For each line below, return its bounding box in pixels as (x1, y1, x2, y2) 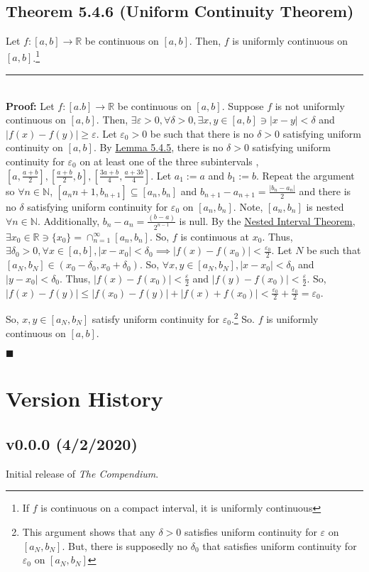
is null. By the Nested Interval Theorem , (179, 213, 356, 228)
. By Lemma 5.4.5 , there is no (93, 140, 224, 155)
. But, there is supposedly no (62, 538, 188, 553)
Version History (6, 384, 163, 413)
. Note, (233, 199, 263, 214)
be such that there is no (150, 126, 254, 141)
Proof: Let (6, 98, 55, 113)
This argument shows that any (22, 524, 155, 539)
